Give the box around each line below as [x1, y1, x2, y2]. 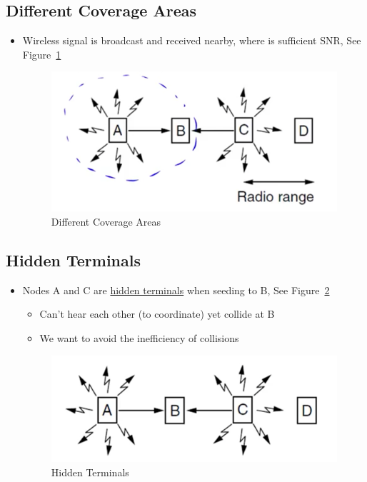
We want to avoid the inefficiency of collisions [39, 331, 239, 345]
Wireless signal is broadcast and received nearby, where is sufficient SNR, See [22, 33, 361, 48]
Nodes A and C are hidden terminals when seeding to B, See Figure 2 [22, 282, 330, 297]
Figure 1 [22, 46, 61, 61]
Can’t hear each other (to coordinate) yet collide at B [39, 306, 275, 321]
